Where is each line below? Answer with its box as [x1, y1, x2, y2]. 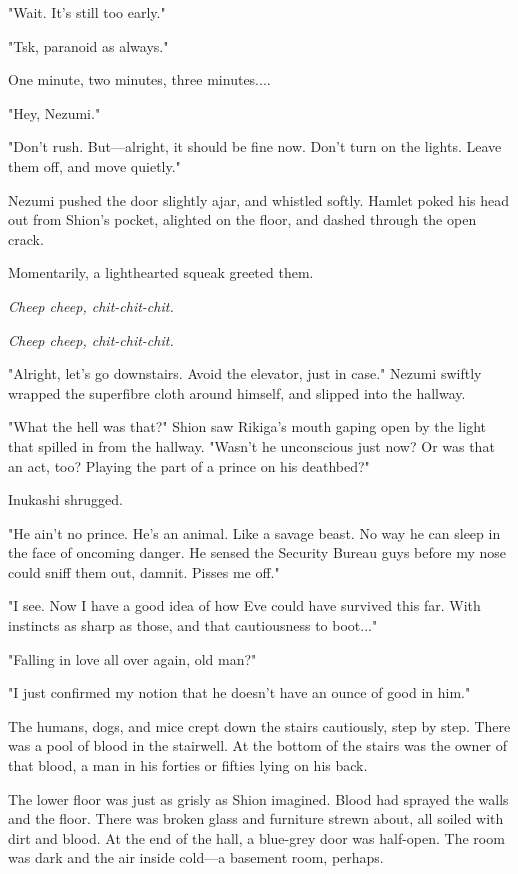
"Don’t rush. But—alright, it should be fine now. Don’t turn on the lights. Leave [8, 136, 502, 157]
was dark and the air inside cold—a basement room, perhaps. [8, 847, 384, 868]
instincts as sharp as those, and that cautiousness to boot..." [8, 615, 378, 636]
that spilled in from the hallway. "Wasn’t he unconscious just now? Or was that [8, 435, 495, 456]
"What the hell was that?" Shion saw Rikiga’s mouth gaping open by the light [8, 416, 486, 437]
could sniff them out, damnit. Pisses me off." [8, 561, 280, 582]
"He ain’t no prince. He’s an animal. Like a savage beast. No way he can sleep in [8, 522, 501, 543]
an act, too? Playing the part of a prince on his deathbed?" [8, 455, 370, 476]
